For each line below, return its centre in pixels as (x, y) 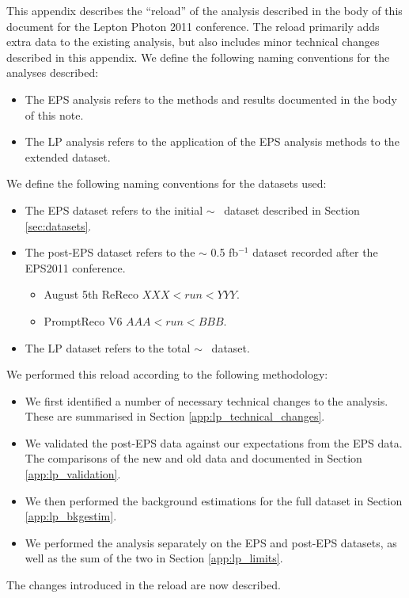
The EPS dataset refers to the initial (114, 209)
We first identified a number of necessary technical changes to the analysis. (206, 400)
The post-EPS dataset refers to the (110, 252)
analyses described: (53, 72)
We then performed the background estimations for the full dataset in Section (214, 500)
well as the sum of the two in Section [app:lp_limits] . (154, 558)
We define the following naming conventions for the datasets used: (167, 183)
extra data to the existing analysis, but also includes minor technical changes (193, 42)
